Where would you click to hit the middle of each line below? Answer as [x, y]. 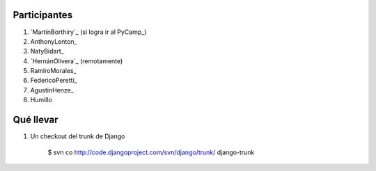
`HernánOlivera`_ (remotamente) [77, 61]
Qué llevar [36, 120]
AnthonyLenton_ [54, 41]
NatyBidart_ [47, 51]
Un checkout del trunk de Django [78, 136]
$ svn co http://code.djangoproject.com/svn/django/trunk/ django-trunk [151, 152]
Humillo [41, 100]
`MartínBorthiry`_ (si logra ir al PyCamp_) [88, 32]
